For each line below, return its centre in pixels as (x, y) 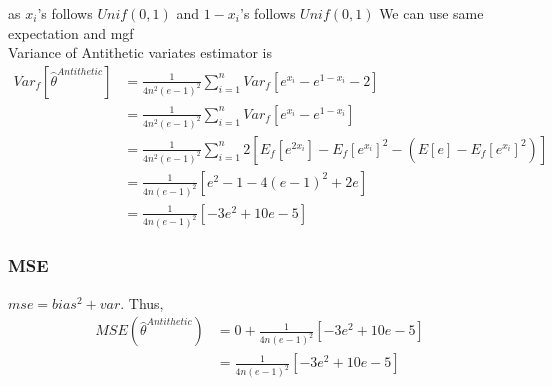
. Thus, (142, 302)
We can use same (431, 13)
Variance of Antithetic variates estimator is (140, 52)
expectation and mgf (71, 32)
